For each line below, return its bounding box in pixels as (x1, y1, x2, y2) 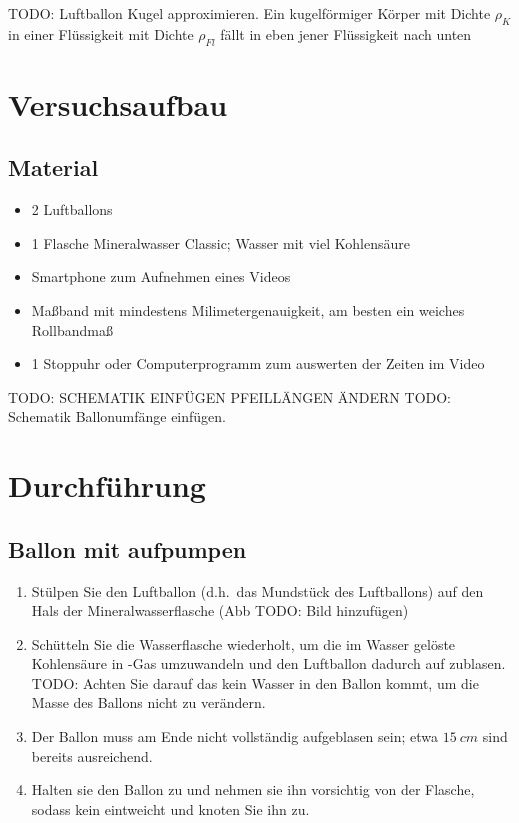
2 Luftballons (31, 199, 113, 220)
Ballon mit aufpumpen (8, 533, 247, 564)
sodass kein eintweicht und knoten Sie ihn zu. (31, 798, 310, 819)
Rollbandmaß (31, 319, 113, 340)
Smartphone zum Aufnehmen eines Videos (31, 266, 291, 287)
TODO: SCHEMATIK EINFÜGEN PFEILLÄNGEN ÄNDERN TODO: (8, 386, 452, 407)
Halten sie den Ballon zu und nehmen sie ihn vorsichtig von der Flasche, (31, 779, 475, 800)
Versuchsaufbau (8, 83, 228, 124)
